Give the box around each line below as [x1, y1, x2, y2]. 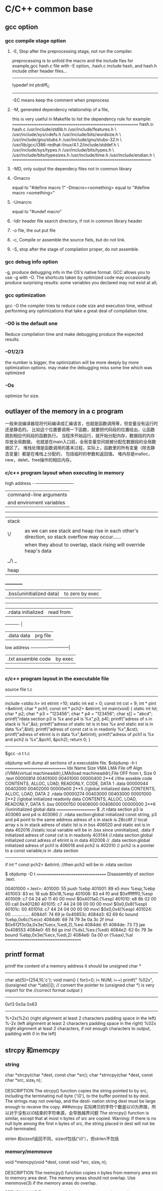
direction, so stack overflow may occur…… [24, 533, 121, 540]
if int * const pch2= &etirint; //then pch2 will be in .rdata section [5, 861, 132, 868]
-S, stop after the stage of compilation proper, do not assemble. [12, 246, 140, 252]
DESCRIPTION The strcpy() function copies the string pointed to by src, [5, 1088, 148, 1093]
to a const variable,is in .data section [5, 848, 79, 853]
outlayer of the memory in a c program [5, 407, 124, 415]
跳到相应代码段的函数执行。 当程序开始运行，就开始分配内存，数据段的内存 [5, 432, 155, 438]
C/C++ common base [5, 3, 93, 15]
